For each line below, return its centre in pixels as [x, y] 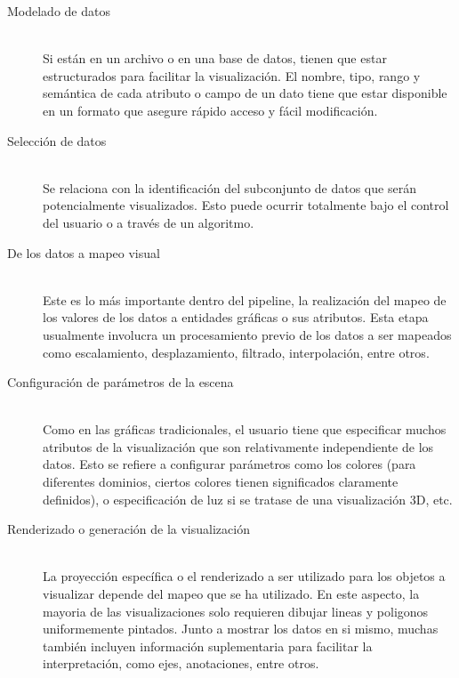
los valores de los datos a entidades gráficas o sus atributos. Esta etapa [236, 317]
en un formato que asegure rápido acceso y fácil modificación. [210, 110]
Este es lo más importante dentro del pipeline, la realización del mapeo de [245, 299]
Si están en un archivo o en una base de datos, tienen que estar [215, 58]
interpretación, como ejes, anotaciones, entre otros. [181, 663]
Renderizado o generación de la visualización [129, 529]
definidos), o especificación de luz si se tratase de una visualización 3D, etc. [248, 499]
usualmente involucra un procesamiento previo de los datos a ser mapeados [247, 334]
